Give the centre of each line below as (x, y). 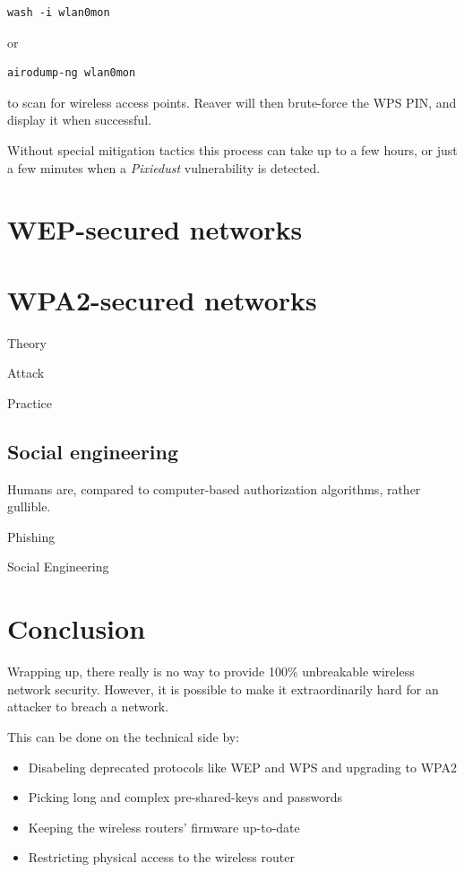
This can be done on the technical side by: (124, 736)
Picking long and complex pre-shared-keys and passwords (185, 797)
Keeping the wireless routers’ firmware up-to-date (164, 827)
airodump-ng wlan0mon (72, 73)
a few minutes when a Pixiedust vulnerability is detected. (164, 167)
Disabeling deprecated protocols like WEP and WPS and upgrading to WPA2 (242, 767)
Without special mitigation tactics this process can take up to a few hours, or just (232, 149)
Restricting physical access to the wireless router (161, 857)
